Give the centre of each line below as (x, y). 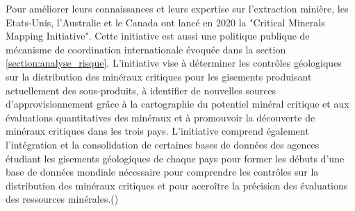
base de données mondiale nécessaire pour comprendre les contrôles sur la (162, 172)
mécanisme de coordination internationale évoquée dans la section (146, 49)
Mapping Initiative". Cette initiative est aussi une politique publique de (158, 36)
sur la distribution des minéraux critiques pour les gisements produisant (159, 76)
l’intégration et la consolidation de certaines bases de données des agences (163, 144)
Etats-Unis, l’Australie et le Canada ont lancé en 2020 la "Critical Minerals (165, 22)
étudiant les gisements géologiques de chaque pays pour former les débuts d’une (175, 158)
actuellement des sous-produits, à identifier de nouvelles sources (141, 90)
